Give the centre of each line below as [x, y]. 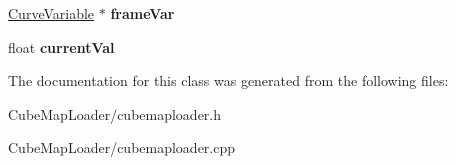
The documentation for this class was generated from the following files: [228, 80]
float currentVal [61, 46]
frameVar [142, 13]
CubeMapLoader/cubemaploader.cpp [122, 147]
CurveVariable [51, 13]
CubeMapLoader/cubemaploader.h [115, 113]
